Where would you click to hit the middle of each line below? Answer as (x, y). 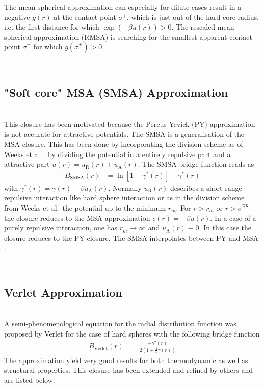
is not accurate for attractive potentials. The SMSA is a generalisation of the (124, 134)
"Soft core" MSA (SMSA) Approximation (116, 93)
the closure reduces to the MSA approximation (77, 217)
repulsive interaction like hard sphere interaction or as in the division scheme (124, 198)
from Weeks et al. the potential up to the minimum (85, 207)
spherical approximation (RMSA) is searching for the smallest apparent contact (128, 36)
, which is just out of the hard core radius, (193, 17)
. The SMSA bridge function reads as (196, 164)
